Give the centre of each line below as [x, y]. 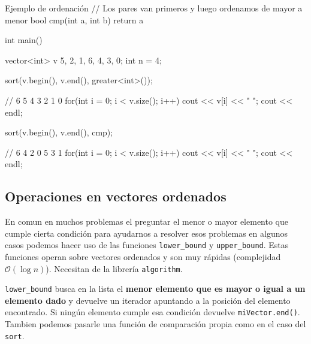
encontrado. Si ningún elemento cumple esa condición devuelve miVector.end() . [153, 312]
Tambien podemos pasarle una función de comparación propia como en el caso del [155, 324]
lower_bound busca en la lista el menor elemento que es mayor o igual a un [155, 289]
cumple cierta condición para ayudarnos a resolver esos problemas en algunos [147, 233]
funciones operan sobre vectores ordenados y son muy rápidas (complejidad [143, 256]
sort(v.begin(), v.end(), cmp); [59, 132]
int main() [24, 40]
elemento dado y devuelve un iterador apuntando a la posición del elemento [148, 300]
